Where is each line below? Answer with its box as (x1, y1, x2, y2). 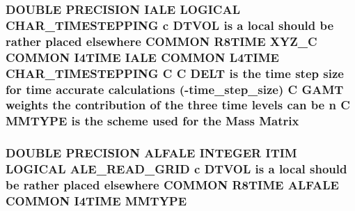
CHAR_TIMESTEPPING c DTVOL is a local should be (6, 16, 334, 33)
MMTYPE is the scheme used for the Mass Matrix (6, 112, 299, 130)
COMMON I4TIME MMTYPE (6, 192, 187, 209)
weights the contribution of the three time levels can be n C (6, 96, 350, 114)
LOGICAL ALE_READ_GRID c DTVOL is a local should (6, 160, 347, 178)
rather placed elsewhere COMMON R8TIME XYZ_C (6, 32, 317, 49)
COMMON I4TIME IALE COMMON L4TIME (6, 48, 279, 65)
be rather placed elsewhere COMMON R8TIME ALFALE (6, 176, 339, 194)
